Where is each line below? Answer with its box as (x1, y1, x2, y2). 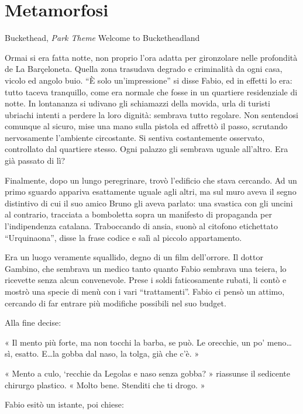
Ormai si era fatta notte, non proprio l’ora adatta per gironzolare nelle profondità (5, 51, 298, 63)
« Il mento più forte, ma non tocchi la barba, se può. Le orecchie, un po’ (5, 336, 265, 348)
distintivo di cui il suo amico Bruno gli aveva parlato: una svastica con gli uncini (5, 196, 293, 209)
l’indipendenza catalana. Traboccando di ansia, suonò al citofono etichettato (5, 220, 278, 232)
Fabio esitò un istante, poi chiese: (5, 398, 124, 410)
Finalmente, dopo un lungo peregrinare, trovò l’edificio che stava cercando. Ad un (5, 174, 297, 186)
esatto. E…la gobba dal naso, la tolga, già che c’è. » (15, 347, 199, 360)
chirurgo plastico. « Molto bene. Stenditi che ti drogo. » (5, 378, 205, 391)
